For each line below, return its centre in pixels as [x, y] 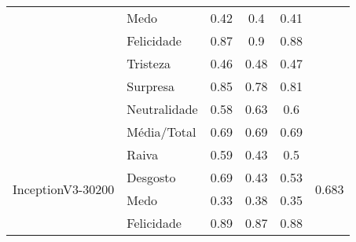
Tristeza [149, 63]
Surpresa [150, 86]
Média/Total [161, 132]
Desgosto [151, 177]
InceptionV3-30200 [64, 189]
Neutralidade [162, 109]
